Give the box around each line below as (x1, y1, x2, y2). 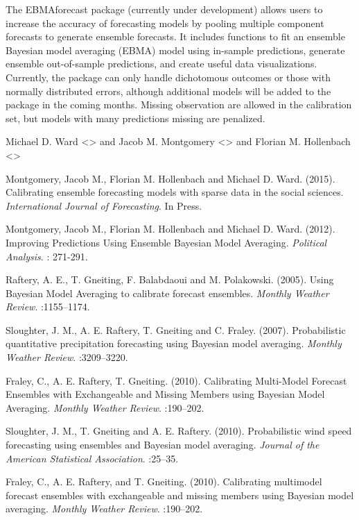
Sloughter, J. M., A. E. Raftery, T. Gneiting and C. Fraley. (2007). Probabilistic (6, 322, 346, 337)
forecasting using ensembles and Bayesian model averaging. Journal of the (6, 437, 319, 452)
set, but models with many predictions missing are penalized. (6, 110, 265, 125)
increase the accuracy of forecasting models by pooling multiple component (6, 15, 324, 30)
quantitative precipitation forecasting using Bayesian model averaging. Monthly (6, 336, 342, 351)
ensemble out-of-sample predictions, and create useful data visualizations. (6, 56, 317, 71)
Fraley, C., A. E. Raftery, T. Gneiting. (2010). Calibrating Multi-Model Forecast (6, 373, 347, 387)
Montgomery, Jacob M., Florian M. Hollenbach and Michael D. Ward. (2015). (6, 171, 335, 185)
